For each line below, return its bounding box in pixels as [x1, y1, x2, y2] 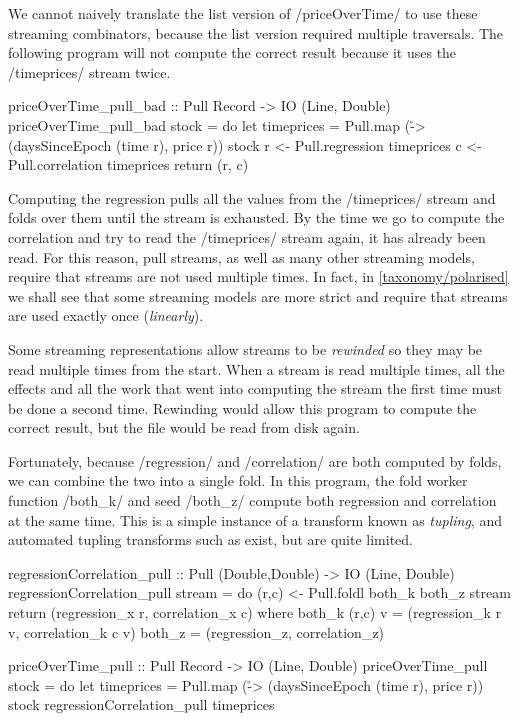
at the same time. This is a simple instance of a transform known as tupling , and [8, 509, 502, 530]
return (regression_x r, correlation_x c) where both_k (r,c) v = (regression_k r [8, 602, 502, 623]
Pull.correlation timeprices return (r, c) [8, 154, 249, 175]
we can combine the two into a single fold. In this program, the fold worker [8, 470, 468, 491]
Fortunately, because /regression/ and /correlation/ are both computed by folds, [8, 450, 502, 471]
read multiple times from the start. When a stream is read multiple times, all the [8, 358, 505, 379]
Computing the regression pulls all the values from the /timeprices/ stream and [8, 187, 496, 208]
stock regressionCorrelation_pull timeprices [8, 694, 275, 715]
